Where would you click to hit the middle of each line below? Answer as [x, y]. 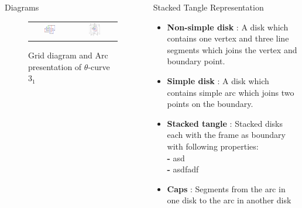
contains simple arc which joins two [231, 92]
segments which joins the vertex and [232, 49]
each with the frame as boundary [226, 135]
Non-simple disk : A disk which [228, 27]
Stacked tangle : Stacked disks [225, 123]
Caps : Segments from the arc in [226, 188]
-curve [99, 66]
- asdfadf [183, 169]
